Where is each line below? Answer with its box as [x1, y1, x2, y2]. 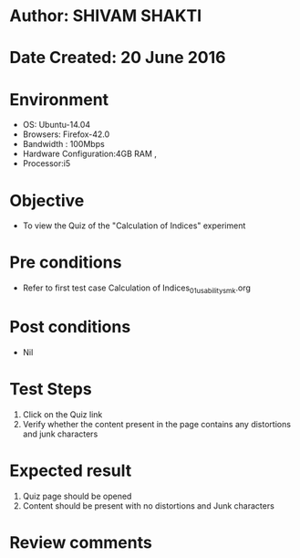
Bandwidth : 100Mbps [22, 139, 105, 150]
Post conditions [9, 317, 131, 338]
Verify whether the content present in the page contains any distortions [22, 418, 292, 429]
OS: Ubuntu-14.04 [22, 120, 91, 131]
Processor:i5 [22, 158, 71, 169]
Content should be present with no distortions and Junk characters [22, 500, 275, 511]
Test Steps [9, 379, 93, 400]
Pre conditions [9, 252, 122, 273]
